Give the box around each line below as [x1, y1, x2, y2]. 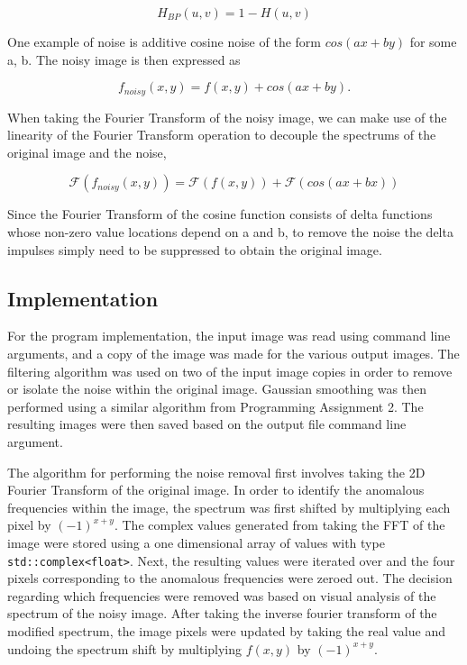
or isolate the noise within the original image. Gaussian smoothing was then [7, 379, 426, 398]
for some [409, 32, 457, 50]
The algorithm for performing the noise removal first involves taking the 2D [7, 462, 426, 481]
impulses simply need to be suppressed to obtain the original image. [7, 240, 382, 259]
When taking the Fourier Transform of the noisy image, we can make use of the [7, 107, 447, 126]
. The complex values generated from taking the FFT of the [114, 515, 445, 534]
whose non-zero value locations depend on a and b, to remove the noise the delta [7, 223, 453, 241]
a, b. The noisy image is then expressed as [7, 50, 241, 68]
